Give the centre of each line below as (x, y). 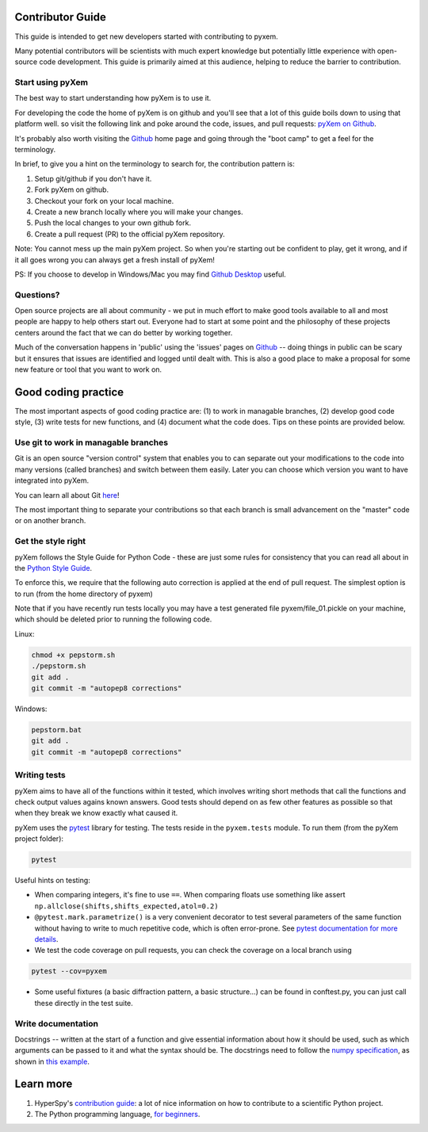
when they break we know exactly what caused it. (96, 813)
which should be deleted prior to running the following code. (113, 619)
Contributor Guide (60, 17)
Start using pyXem (52, 82)
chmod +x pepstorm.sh (73, 655)
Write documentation (57, 1023)
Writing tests (40, 775)
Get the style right (50, 541)
